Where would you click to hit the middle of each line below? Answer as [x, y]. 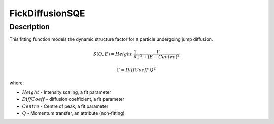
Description [30, 27]
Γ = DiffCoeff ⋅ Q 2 [136, 69]
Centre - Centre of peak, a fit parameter [65, 106]
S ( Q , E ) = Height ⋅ [113, 54]
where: [17, 83]
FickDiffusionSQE [47, 13]
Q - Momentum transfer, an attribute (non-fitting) [73, 113]
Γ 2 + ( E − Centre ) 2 [158, 56]
